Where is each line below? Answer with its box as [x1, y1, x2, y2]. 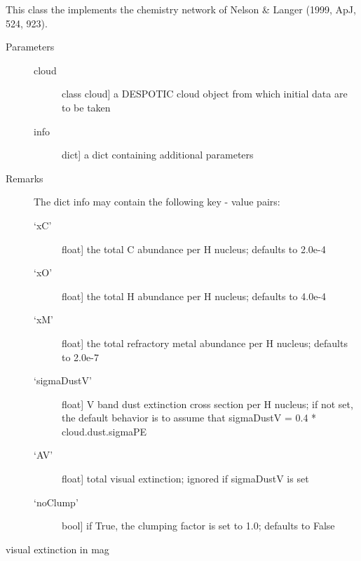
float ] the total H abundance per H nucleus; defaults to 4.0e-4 [62, 288, 327, 303]
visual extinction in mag [6, 541, 109, 556]
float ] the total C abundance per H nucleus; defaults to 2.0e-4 [62, 241, 326, 256]
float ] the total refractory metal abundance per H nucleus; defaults [62, 335, 348, 350]
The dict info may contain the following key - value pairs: [34, 194, 280, 209]
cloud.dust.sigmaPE [62, 424, 147, 438]
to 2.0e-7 [62, 349, 99, 364]
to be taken [62, 100, 111, 114]
